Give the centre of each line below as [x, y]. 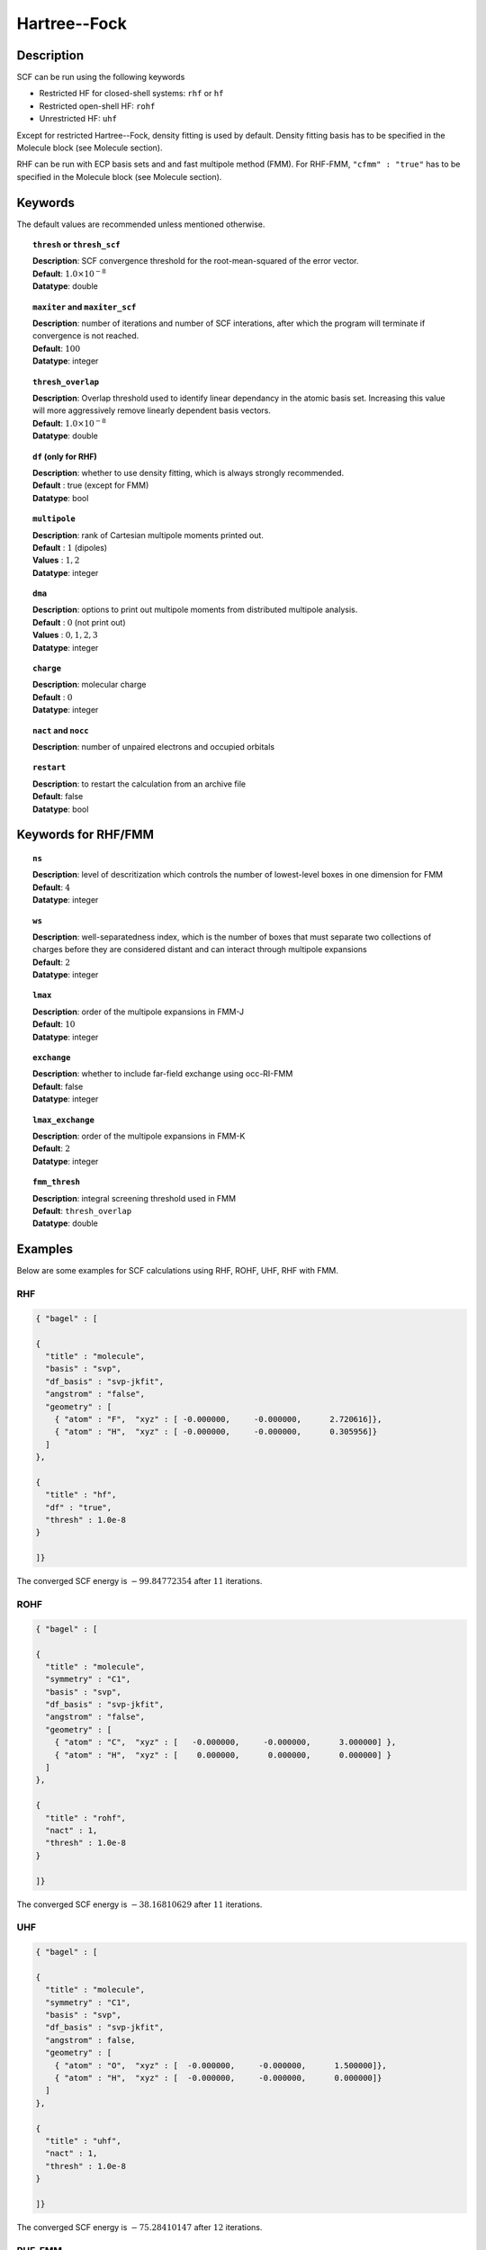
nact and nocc [61, 730]
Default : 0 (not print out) [79, 622]
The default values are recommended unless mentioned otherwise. [141, 224]
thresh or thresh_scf [76, 245]
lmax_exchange [63, 1120]
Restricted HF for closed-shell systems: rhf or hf [131, 94]
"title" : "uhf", [83, 2141]
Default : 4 [52, 887]
